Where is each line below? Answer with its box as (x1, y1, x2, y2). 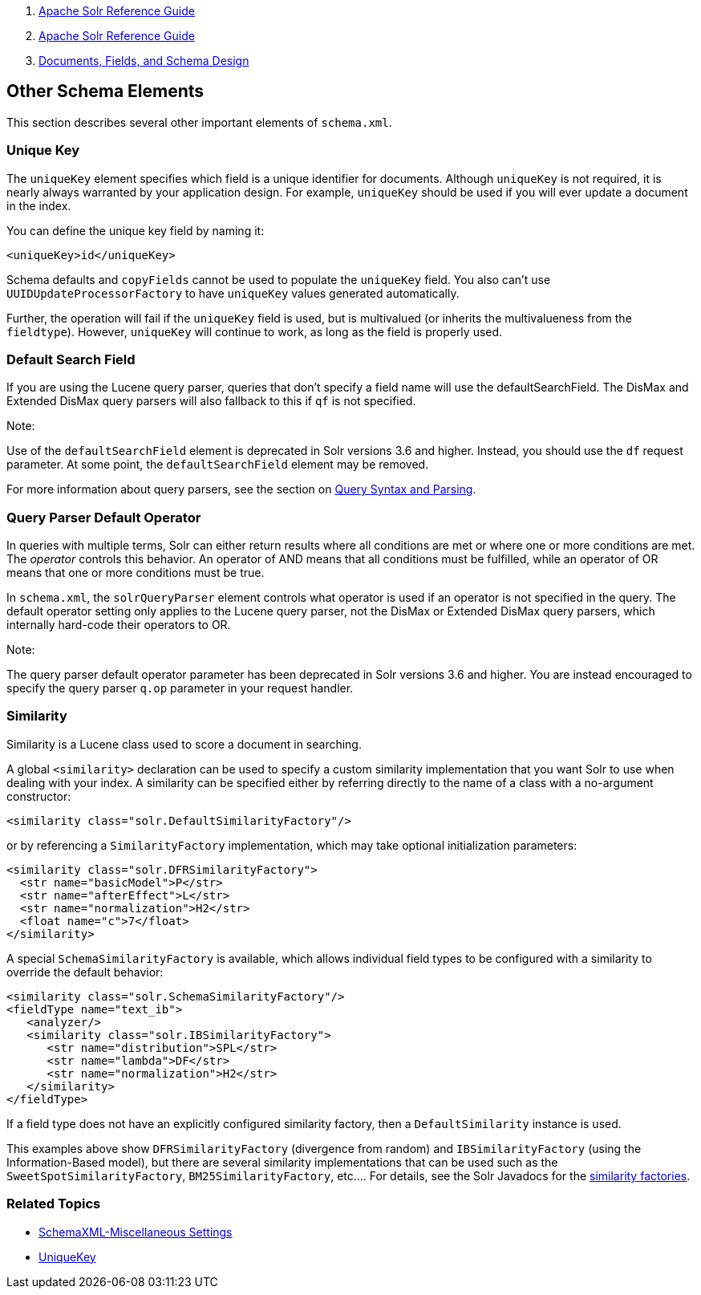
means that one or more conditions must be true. (6, 566, 265, 580)
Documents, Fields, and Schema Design (38, 54, 249, 67)
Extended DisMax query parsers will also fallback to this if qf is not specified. (6, 394, 416, 408)
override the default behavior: (6, 964, 164, 979)
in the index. (6, 198, 71, 213)
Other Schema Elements (6, 81, 205, 102)
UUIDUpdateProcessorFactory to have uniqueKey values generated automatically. (6, 286, 460, 300)
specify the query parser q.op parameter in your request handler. (6, 681, 354, 696)
